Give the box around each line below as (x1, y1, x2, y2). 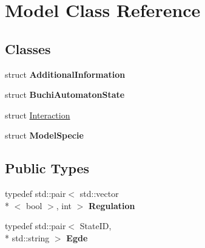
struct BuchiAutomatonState (5, 88, 125, 101)
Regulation (89, 199, 135, 212)
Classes (5, 39, 51, 58)
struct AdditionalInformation (5, 67, 126, 80)
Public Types (5, 159, 90, 177)
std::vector (79, 187, 119, 200)
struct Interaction (5, 108, 70, 121)
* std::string (5, 231, 50, 244)
